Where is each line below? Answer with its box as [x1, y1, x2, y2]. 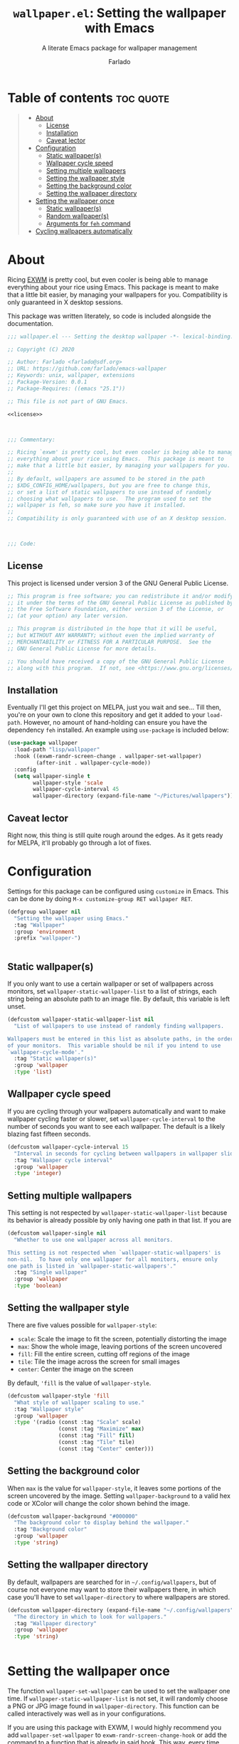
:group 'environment [14, 928, 75, 935]
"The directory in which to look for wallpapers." [14, 1613, 167, 1620]
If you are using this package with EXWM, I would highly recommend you [7, 1723, 222, 1732]
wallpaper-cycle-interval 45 [33, 786, 119, 793]
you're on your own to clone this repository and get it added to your [7, 711, 206, 719]
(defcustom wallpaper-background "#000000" [7, 1513, 139, 1520]
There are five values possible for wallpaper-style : [7, 1321, 157, 1329]
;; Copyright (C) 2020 [7, 346, 75, 353]
